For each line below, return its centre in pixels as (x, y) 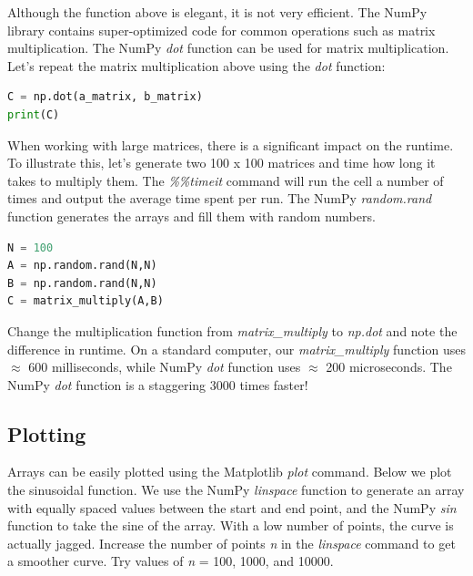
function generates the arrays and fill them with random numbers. (191, 216)
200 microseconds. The (389, 367)
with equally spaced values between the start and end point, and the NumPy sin (232, 507)
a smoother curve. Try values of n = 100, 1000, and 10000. (171, 561)
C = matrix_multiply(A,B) (86, 301)
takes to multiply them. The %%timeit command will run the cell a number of (226, 180)
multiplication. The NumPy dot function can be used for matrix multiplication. (228, 48)
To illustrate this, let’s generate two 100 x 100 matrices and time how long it (221, 163)
